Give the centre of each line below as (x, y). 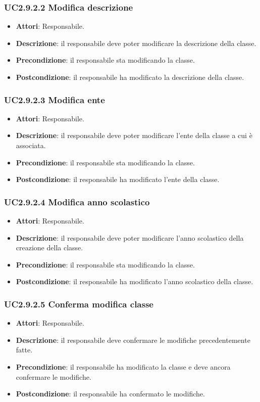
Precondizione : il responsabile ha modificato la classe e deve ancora (123, 366)
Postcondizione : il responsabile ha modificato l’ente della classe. (118, 179)
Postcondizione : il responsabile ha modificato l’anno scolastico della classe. (135, 281)
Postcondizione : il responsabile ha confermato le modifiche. (110, 394)
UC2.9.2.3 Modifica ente (55, 99)
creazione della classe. (49, 248)
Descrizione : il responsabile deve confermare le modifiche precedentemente (133, 340)
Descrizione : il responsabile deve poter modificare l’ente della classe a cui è (134, 135)
